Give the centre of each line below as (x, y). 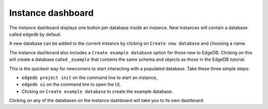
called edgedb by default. (35, 34)
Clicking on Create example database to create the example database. (97, 91)
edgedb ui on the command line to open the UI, (71, 84)
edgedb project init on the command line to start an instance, (90, 77)
